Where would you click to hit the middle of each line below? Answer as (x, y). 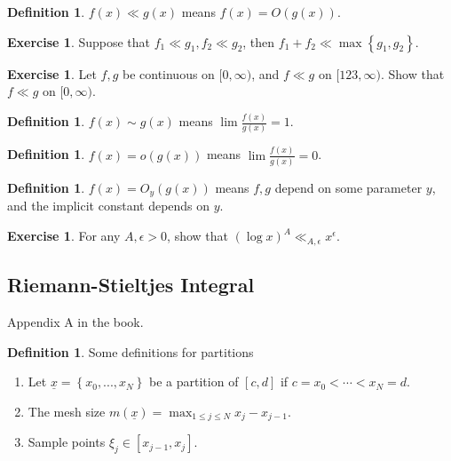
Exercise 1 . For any (64, 236)
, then (259, 41)
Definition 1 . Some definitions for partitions (131, 351)
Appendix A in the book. (75, 322)
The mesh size (67, 411)
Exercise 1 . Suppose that (79, 41)
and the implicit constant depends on (109, 206)
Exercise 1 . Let (52, 73)
